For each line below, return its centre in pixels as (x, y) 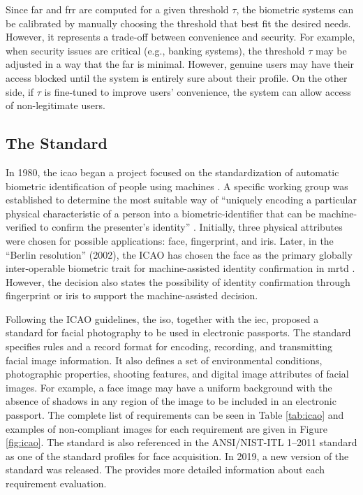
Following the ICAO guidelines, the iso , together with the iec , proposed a (162, 318)
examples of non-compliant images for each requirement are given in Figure (166, 428)
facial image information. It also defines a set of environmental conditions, (164, 360)
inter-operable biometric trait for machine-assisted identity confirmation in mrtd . (180, 268)
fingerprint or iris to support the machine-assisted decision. (132, 295)
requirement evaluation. (56, 483)
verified (21, 227)
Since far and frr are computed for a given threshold (117, 9)
